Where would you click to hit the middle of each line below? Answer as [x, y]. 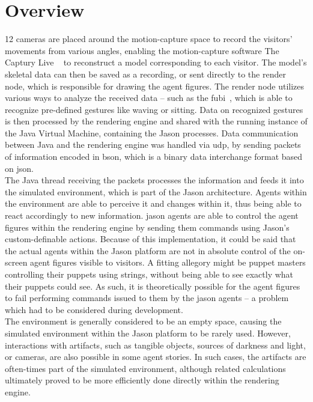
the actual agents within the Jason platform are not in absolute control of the [148, 250]
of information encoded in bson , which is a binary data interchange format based [154, 157]
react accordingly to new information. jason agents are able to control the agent [152, 215]
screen [16, 262]
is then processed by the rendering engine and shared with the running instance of [156, 121]
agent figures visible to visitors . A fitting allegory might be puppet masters [168, 262]
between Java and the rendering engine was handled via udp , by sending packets [153, 145]
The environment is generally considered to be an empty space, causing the [143, 321]
